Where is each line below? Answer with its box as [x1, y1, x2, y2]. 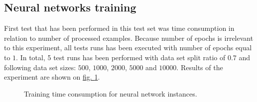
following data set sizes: [4, 62, 76, 72]
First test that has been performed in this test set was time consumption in [4, 23, 235, 33]
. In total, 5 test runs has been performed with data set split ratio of [16, 52, 226, 62]
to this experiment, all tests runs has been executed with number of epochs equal [4, 42, 252, 53]
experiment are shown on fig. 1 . [4, 72, 100, 82]
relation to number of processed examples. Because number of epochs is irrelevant [4, 32, 254, 43]
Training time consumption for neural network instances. [24, 88, 197, 99]
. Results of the [176, 62, 223, 72]
